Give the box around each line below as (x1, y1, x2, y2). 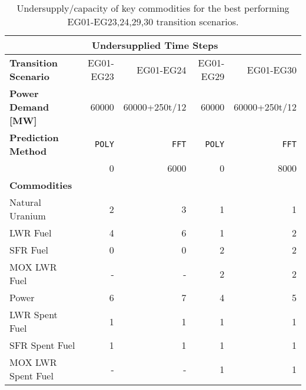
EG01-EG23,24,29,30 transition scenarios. (67, 15, 239, 28)
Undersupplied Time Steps (91, 38, 218, 52)
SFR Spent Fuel (9, 338, 75, 352)
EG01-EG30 (247, 62, 297, 76)
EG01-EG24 (137, 62, 187, 76)
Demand (9, 100, 49, 114)
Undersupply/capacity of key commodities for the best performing (16, 1, 290, 15)
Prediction (9, 131, 59, 144)
